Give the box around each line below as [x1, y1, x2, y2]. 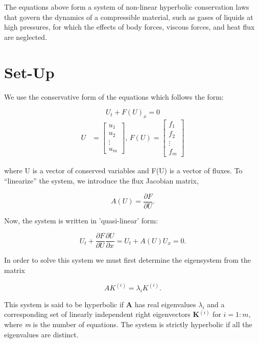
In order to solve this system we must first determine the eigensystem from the [4, 255, 251, 265]
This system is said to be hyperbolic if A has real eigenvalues [4, 299, 196, 309]
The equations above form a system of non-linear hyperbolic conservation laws [4, 2, 249, 12]
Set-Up [4, 61, 55, 82]
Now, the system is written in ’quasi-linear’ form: [4, 215, 158, 225]
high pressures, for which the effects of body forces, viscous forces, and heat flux [4, 21, 255, 32]
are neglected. [4, 31, 48, 42]
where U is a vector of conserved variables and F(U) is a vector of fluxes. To [4, 165, 243, 176]
